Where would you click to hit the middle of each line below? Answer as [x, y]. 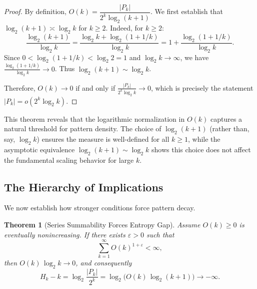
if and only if [95, 87]
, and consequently [104, 263]
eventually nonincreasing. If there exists [65, 234]
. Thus [65, 68]
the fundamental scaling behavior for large [69, 160]
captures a [226, 118]
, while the [204, 139]
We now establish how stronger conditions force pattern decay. [100, 208]
